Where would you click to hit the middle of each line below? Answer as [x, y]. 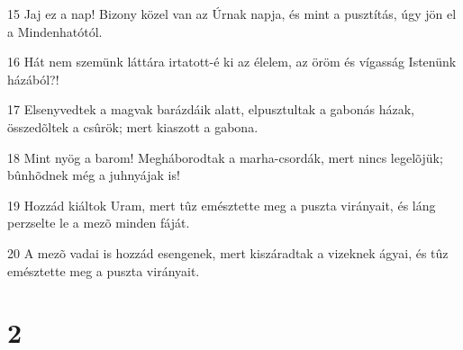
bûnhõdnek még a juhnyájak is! [94, 175]
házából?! [33, 79]
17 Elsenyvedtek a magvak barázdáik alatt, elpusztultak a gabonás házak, [211, 109]
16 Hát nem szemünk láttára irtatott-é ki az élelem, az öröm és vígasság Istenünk [232, 62]
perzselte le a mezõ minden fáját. [99, 223]
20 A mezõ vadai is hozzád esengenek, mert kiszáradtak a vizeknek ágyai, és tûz [228, 252]
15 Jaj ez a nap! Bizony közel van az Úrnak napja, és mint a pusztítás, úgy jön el [232, 13]
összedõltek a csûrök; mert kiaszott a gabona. [133, 126]
